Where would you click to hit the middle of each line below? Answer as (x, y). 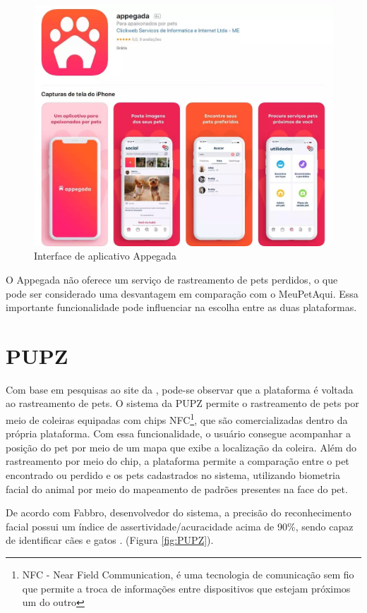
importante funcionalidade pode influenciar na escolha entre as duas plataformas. (181, 307)
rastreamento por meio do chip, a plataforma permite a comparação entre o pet (178, 461)
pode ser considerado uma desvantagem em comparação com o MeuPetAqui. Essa (182, 293)
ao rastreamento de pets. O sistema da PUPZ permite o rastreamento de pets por (182, 403)
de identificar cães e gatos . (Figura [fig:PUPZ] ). (110, 540)
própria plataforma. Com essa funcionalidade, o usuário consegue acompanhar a (178, 433)
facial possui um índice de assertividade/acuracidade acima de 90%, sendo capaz (180, 526)
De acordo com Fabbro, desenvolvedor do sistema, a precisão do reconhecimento (179, 512)
